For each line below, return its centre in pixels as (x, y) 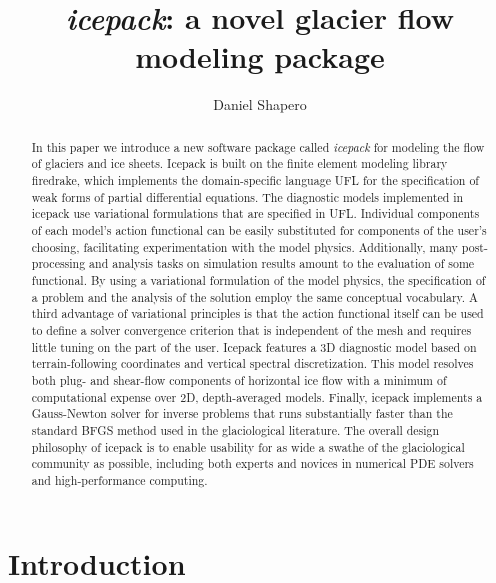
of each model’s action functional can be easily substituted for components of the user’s (259, 229)
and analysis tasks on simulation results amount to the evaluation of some (282, 263)
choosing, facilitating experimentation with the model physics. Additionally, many (244, 246)
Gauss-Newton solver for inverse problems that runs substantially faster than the (242, 413)
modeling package (260, 56)
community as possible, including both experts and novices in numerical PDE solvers (252, 463)
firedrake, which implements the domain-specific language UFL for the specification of (255, 180)
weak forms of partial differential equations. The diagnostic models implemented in (247, 196)
